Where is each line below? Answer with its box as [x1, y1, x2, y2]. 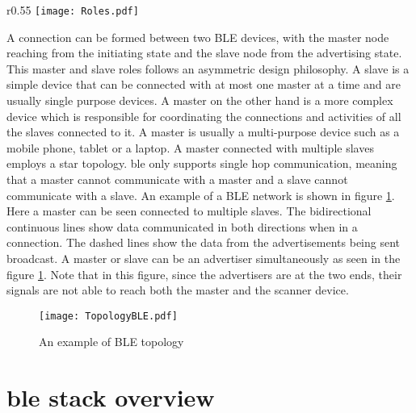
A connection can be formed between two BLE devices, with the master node [6, 28, 389, 45]
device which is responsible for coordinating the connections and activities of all [6, 107, 401, 124]
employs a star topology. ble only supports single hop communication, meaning [6, 155, 397, 172]
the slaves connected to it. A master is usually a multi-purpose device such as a [6, 123, 400, 140]
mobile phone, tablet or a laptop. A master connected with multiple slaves [6, 139, 374, 156]
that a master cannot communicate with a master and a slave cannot [6, 171, 348, 187]
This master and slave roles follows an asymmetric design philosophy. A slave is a [6, 60, 410, 77]
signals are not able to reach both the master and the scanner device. [6, 282, 349, 298]
